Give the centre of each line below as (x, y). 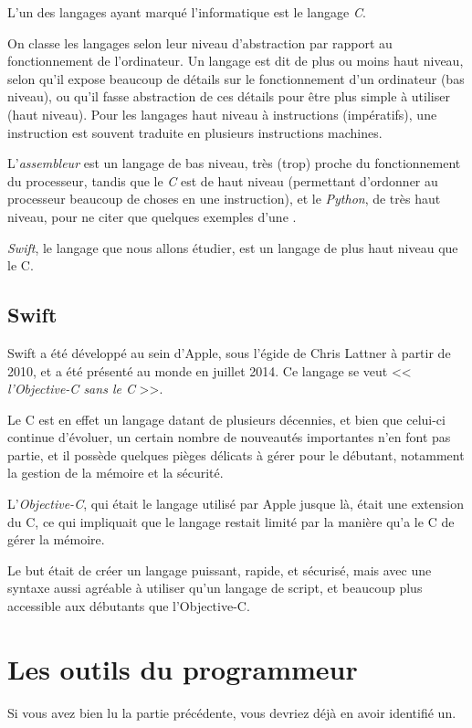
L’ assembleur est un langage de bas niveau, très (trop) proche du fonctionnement (234, 163)
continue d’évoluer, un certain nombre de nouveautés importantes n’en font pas (229, 437)
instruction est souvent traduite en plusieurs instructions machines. (195, 132)
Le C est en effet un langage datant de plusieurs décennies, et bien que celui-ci (226, 419)
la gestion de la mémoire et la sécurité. (115, 473)
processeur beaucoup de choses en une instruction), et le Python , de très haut (224, 199)
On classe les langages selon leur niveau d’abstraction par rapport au (200, 42)
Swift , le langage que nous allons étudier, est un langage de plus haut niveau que (233, 247)
